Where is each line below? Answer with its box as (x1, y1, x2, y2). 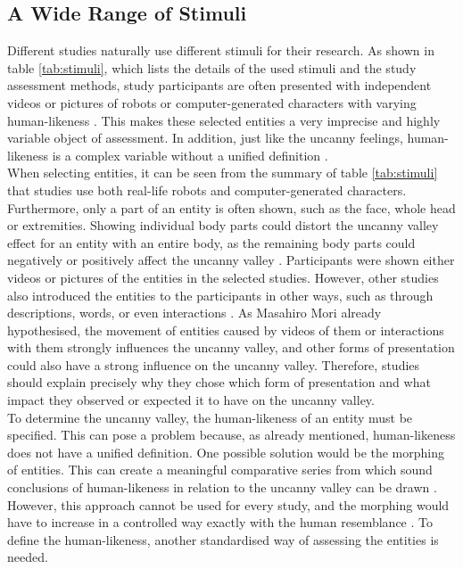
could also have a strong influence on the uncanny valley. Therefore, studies (7, 355, 420, 374)
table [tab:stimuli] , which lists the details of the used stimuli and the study (7, 58, 417, 77)
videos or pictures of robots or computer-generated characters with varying (7, 93, 417, 111)
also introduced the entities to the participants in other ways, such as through (7, 285, 434, 304)
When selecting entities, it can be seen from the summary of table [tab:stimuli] (7, 163, 438, 182)
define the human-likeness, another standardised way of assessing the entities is (7, 530, 439, 548)
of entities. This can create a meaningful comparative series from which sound (7, 460, 433, 479)
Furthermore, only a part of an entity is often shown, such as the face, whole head (7, 198, 456, 217)
